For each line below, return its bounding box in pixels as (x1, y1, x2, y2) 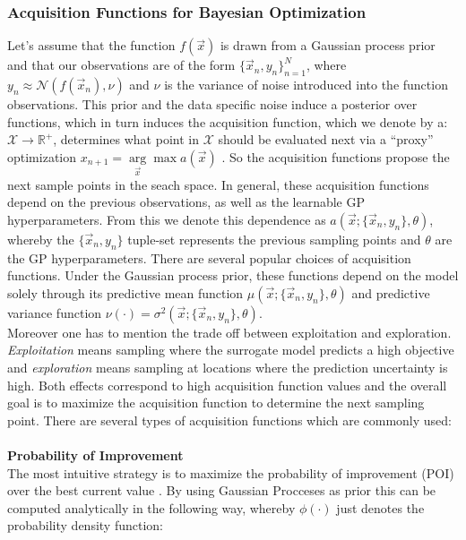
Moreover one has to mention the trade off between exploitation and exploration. (7, 322, 452, 341)
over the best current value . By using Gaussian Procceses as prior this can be (7, 481, 436, 500)
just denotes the (336, 498, 425, 517)
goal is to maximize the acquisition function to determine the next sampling (7, 393, 425, 412)
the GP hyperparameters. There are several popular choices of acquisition (7, 248, 411, 267)
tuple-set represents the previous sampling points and (127, 229, 421, 248)
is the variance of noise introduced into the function (164, 75, 448, 94)
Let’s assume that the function (7, 36, 176, 55)
